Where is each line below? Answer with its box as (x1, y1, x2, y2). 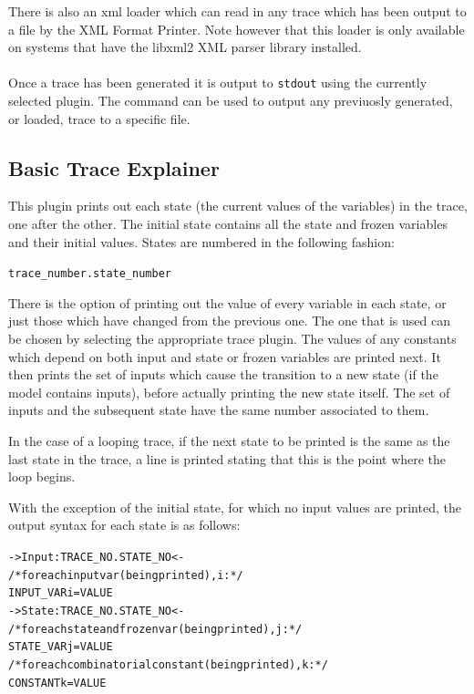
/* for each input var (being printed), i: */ (8, 568, 243, 582)
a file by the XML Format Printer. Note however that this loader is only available (8, 19, 465, 38)
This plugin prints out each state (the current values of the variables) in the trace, (8, 196, 468, 215)
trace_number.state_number (8, 267, 171, 281)
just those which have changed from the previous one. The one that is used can (8, 311, 450, 330)
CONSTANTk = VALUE (8, 676, 107, 689)
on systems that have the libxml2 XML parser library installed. (8, 37, 362, 57)
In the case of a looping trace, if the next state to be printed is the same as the (8, 431, 450, 451)
